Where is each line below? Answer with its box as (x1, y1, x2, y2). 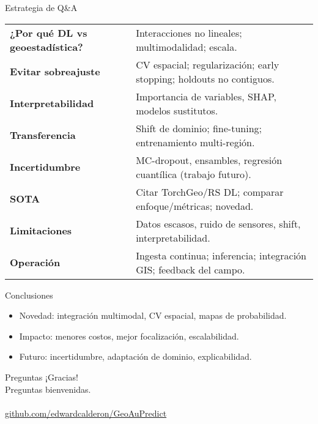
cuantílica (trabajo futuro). (136, 166, 251, 181)
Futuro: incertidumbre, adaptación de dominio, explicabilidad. (19, 350, 252, 363)
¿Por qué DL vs (10, 25, 87, 40)
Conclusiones (5, 288, 53, 301)
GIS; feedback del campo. (136, 262, 245, 277)
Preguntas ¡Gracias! (5, 370, 78, 383)
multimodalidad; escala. (136, 39, 237, 54)
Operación (10, 255, 61, 270)
